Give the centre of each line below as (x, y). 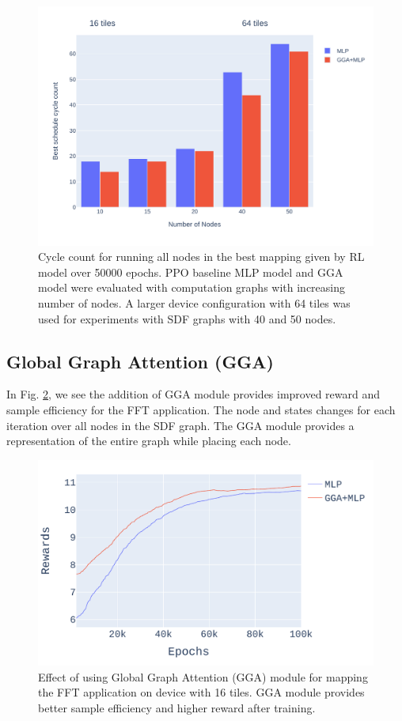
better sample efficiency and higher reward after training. (177, 708)
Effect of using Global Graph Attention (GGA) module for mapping (203, 676)
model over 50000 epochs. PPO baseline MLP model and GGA (191, 272)
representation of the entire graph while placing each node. (149, 441)
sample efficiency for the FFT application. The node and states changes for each (201, 410)
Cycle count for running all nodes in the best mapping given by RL (201, 257)
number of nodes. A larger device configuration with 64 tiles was (194, 303)
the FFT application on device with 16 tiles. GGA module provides (201, 692)
